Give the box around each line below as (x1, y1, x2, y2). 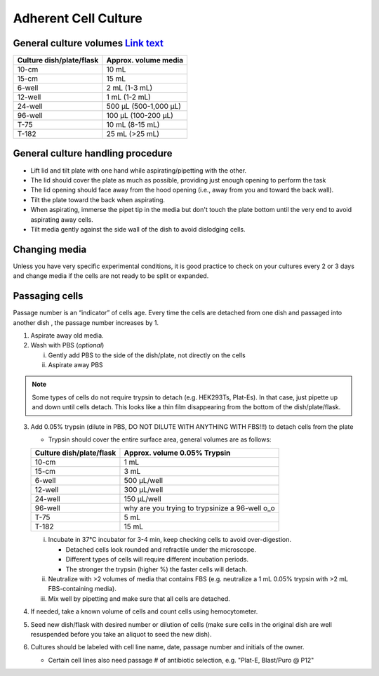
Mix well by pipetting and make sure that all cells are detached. (48, 594, 231, 603)
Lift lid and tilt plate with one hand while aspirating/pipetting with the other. (30, 166, 247, 175)
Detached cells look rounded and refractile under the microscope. (65, 545, 256, 554)
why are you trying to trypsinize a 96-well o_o (124, 503, 275, 513)
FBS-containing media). (48, 585, 117, 593)
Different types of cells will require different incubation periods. (65, 555, 249, 564)
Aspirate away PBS (48, 361, 103, 369)
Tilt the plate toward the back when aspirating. (30, 195, 165, 204)
